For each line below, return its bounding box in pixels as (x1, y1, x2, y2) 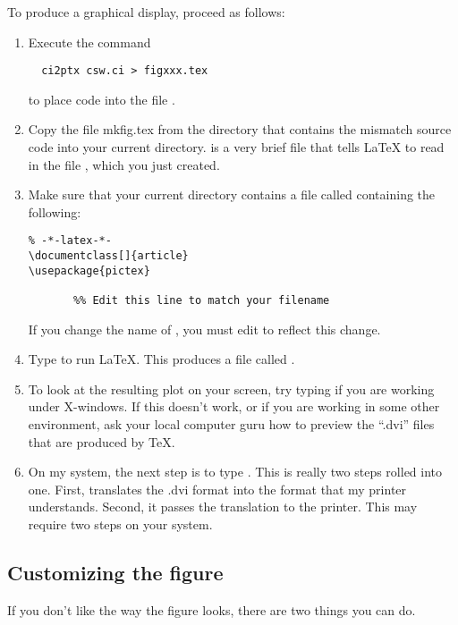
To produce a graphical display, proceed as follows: (7, 3, 285, 21)
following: (28, 202, 81, 221)
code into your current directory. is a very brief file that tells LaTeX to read (28, 138, 445, 156)
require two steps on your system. (28, 515, 213, 534)
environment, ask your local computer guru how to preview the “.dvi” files (28, 415, 435, 434)
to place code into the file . (28, 89, 175, 108)
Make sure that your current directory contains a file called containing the (28, 185, 436, 204)
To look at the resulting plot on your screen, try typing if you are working (28, 379, 435, 398)
